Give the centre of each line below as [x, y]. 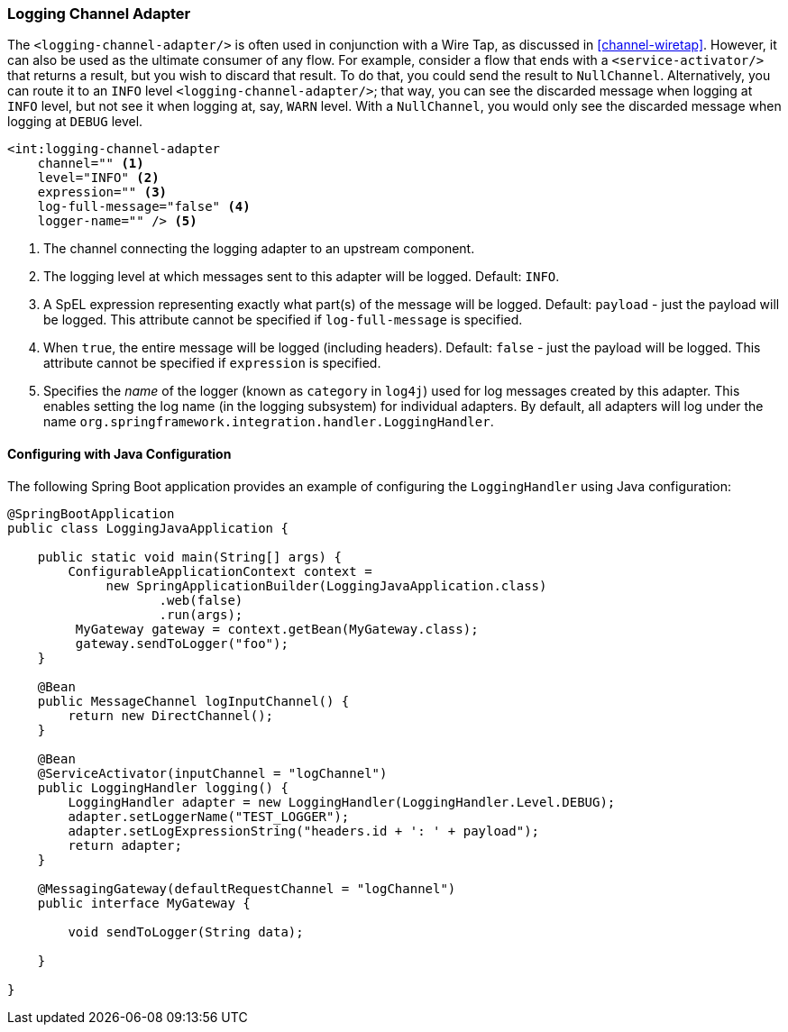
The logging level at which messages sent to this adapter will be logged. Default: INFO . [302, 277]
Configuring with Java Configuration [119, 453]
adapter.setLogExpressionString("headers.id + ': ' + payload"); [304, 831]
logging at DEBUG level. [75, 122]
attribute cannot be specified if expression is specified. [212, 363]
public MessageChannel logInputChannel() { [193, 701]
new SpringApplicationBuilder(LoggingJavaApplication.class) [326, 585]
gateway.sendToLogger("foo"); [182, 643]
